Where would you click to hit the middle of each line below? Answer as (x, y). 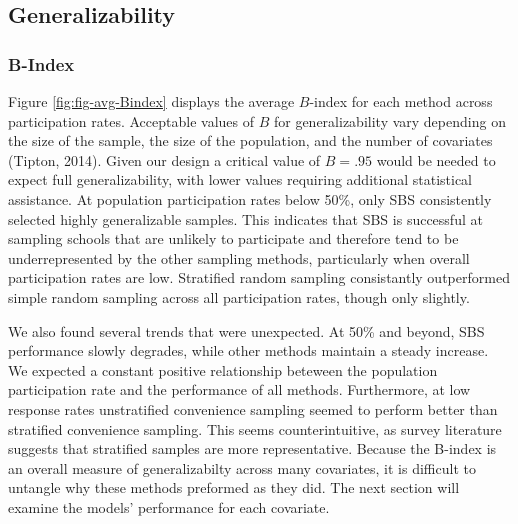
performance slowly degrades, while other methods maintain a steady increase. (248, 350)
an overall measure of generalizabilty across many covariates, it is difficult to (242, 467)
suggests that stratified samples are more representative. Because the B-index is (252, 448)
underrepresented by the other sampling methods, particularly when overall (239, 257)
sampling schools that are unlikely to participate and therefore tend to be (233, 238)
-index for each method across (401, 101)
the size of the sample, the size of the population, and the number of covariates (250, 140)
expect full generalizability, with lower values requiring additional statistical (240, 179)
